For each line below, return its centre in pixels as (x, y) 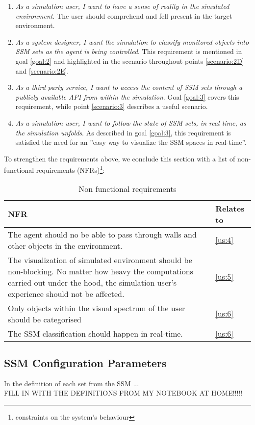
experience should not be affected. (66, 293)
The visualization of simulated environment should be (100, 260)
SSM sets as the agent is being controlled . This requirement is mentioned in (129, 51)
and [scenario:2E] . (42, 70)
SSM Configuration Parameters (85, 362)
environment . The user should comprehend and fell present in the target (124, 15)
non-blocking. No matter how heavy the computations (101, 271)
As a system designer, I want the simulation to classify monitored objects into (132, 41)
